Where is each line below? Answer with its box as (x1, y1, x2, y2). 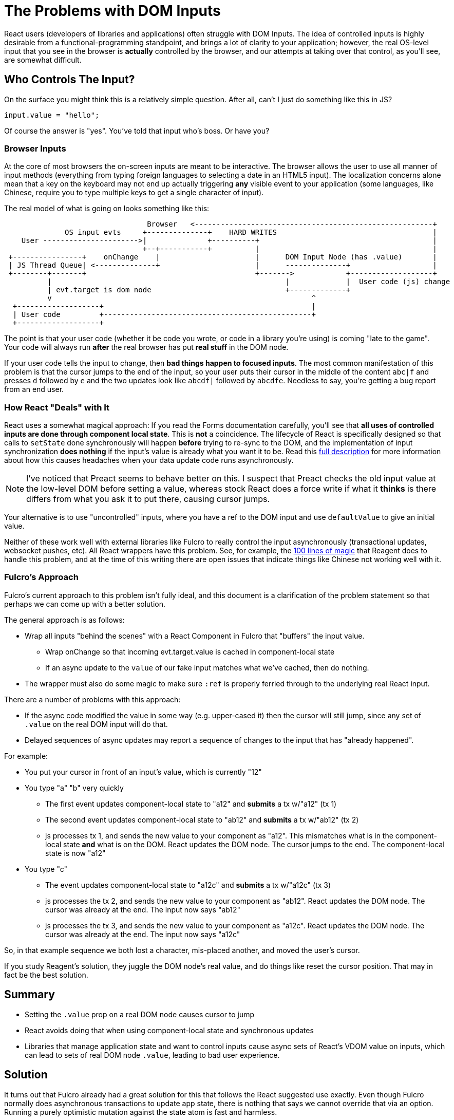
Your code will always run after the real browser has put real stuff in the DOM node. (4, 343, 289, 352)
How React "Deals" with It (4, 402, 110, 413)
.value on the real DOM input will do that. (25, 719, 168, 729)
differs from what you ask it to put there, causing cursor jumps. (26, 494, 270, 505)
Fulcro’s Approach (4, 572, 79, 583)
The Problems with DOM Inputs (4, 2, 221, 20)
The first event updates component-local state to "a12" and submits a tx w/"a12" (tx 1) (45, 799, 337, 808)
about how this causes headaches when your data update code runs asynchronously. (4, 456, 294, 465)
